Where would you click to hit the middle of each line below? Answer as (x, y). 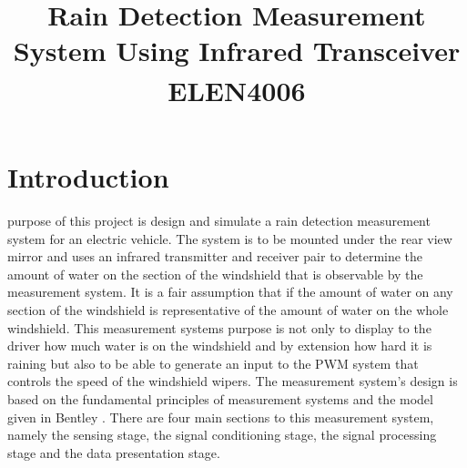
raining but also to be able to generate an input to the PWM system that (213, 363)
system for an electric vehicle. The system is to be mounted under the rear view (230, 238)
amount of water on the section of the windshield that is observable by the (215, 274)
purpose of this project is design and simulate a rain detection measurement (219, 221)
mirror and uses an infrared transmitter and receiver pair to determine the (215, 256)
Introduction (88, 177)
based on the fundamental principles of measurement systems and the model (220, 398)
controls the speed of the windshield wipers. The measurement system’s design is (233, 381)
